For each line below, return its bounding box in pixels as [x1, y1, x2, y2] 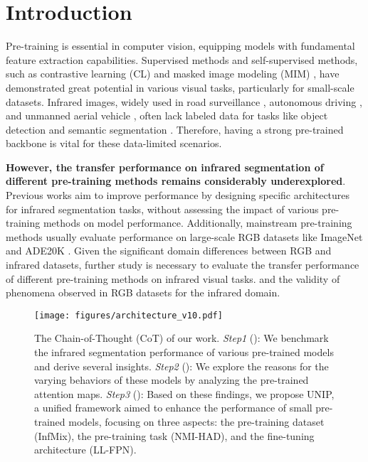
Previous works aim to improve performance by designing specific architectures [6, 188, 350, 203]
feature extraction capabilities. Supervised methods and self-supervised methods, [6, 52, 358, 67]
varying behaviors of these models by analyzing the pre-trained [34, 372, 309, 387]
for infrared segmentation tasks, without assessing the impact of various [6, 201, 319, 216]
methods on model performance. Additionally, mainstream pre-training [43, 215, 352, 230]
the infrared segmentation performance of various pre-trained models [34, 345, 334, 360]
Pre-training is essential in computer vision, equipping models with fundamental [6, 38, 355, 53]
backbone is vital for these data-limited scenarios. [6, 136, 222, 151]
